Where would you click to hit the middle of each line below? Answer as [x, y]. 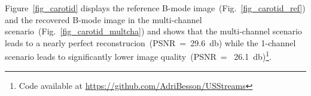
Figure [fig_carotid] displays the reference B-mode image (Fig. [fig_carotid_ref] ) [155, 8]
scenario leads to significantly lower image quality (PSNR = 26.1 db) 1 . [138, 56]
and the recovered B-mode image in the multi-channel [103, 19]
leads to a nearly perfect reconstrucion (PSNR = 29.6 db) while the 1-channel [150, 42]
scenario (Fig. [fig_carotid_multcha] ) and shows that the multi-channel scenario [153, 31]
